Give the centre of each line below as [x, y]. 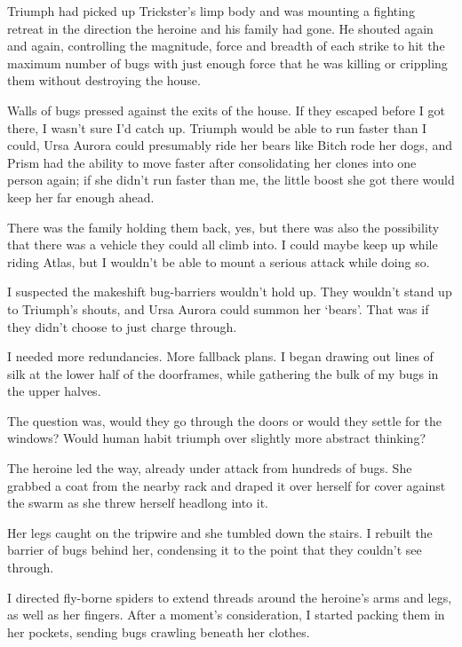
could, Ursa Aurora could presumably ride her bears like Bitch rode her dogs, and [230, 145]
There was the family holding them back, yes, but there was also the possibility [223, 227]
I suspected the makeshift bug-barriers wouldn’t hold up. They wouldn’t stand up [230, 292]
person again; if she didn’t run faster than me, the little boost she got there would [231, 180]
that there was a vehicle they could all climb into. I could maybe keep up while [223, 245]
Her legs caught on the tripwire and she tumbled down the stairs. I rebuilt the [220, 532]
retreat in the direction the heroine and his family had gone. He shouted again [220, 28]
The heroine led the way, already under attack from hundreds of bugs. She [210, 468]
